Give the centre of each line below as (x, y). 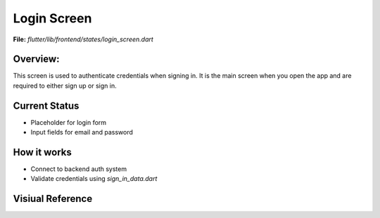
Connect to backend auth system (78, 169)
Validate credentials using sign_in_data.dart (94, 179)
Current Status (46, 105)
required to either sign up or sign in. (65, 86)
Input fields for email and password (82, 132)
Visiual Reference (53, 199)
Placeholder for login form (69, 122)
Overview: (36, 59)
